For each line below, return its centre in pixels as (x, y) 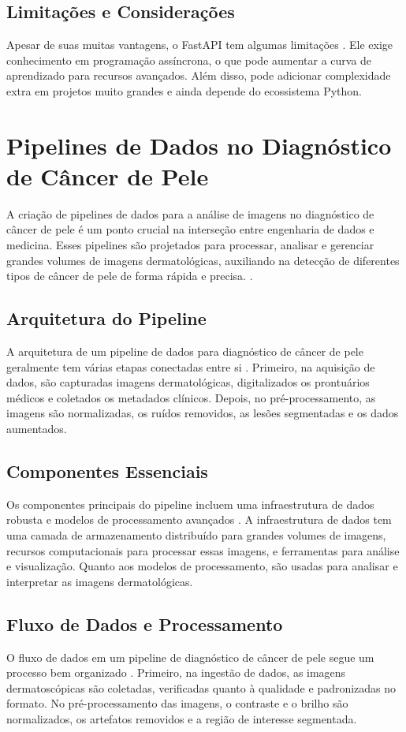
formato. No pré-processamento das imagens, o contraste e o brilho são (177, 703)
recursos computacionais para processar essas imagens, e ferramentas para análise (203, 550)
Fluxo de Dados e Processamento (145, 624)
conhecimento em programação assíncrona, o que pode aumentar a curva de (189, 60)
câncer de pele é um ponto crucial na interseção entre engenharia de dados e (190, 229)
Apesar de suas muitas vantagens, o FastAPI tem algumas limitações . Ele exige (200, 45)
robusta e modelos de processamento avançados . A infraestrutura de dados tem (199, 519)
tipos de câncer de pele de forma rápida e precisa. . (130, 276)
